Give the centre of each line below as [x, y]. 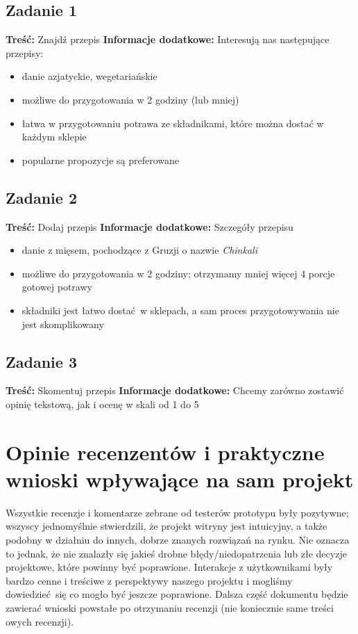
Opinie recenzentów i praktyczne [165, 452]
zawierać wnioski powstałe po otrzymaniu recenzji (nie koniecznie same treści [170, 607]
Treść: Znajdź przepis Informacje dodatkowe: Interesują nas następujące [168, 39]
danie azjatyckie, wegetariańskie [89, 76]
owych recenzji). [40, 621]
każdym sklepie [54, 137]
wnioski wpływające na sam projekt [180, 479]
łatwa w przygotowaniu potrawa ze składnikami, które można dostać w [173, 123]
